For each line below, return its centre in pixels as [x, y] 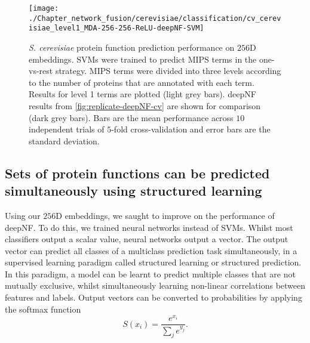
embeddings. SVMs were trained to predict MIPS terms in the [143, 59]
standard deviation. [64, 140]
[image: [44, 8]
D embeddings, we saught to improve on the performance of [165, 215]
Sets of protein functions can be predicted [137, 173]
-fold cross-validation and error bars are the [191, 129]
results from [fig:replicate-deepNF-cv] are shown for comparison [145, 105]
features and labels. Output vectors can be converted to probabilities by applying [154, 297]
